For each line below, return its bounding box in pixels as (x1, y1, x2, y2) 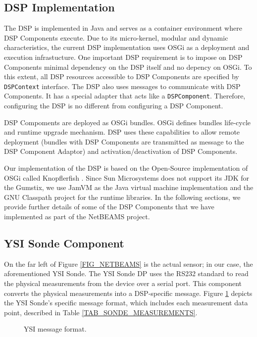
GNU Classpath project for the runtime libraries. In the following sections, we (4, 192, 241, 202)
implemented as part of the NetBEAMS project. (4, 211, 150, 222)
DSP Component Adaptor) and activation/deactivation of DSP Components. (4, 146, 238, 156)
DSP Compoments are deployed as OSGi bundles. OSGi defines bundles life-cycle (4, 117, 251, 127)
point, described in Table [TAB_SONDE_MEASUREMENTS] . (4, 307, 198, 317)
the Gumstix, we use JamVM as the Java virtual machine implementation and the (4, 182, 254, 193)
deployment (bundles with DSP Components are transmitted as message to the (4, 136, 244, 146)
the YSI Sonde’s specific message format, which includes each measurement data (4, 297, 248, 308)
